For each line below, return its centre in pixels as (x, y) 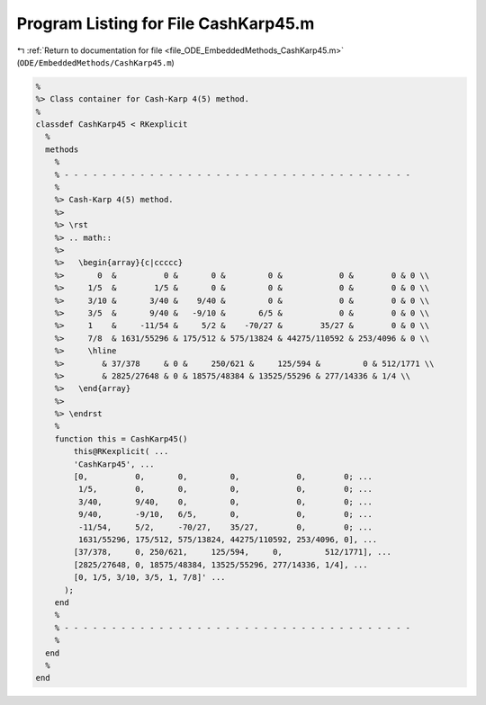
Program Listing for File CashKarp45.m (166, 23)
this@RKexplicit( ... (121, 451)
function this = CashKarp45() (121, 439)
